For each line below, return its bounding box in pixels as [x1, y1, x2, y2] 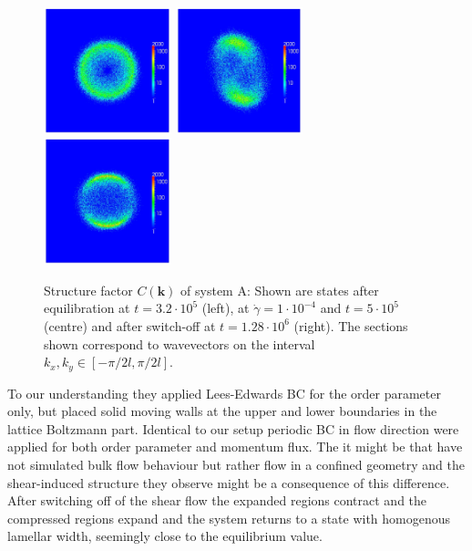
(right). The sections [293, 316, 408, 335]
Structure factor [44, 280, 133, 299]
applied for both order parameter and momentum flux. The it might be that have [7, 437, 463, 456]
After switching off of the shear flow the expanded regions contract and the [7, 491, 427, 510]
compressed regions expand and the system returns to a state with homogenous [7, 508, 451, 527]
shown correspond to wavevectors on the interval [44, 334, 315, 353]
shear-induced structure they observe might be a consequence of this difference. [7, 473, 450, 492]
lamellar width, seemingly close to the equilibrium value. [7, 526, 323, 546]
